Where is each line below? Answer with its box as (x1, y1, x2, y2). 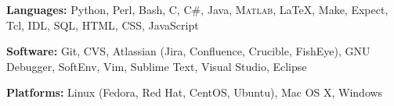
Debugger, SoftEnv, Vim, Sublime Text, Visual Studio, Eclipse (6, 58, 307, 74)
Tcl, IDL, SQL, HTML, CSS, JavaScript (6, 16, 199, 33)
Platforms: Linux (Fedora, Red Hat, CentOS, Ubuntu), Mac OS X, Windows (6, 84, 383, 101)
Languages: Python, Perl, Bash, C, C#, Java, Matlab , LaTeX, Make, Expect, (6, 2, 389, 17)
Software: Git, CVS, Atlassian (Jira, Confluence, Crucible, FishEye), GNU (6, 43, 371, 59)
